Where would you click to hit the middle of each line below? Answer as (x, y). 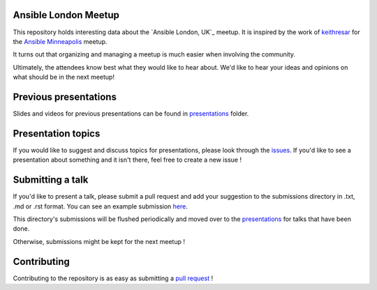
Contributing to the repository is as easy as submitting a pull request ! (113, 278)
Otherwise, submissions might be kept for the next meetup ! (99, 241)
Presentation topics (57, 133)
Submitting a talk (51, 180)
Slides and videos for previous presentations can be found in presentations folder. (131, 113)
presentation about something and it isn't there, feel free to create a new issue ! (127, 160)
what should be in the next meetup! (64, 77)
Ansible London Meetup (66, 15)
